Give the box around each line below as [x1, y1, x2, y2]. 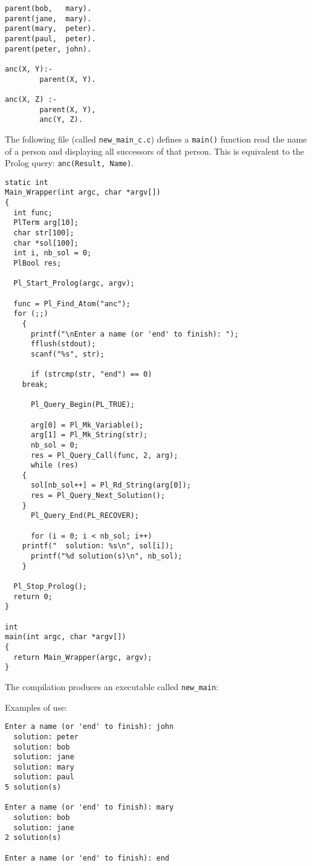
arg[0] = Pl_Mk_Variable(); [30, 420, 144, 429]
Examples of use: [5, 700, 68, 713]
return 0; [13, 592, 53, 601]
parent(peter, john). [5, 44, 92, 53]
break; [22, 380, 48, 389]
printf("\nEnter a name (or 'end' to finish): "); [30, 329, 239, 338]
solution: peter [13, 732, 79, 741]
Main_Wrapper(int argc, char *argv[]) [5, 188, 161, 197]
